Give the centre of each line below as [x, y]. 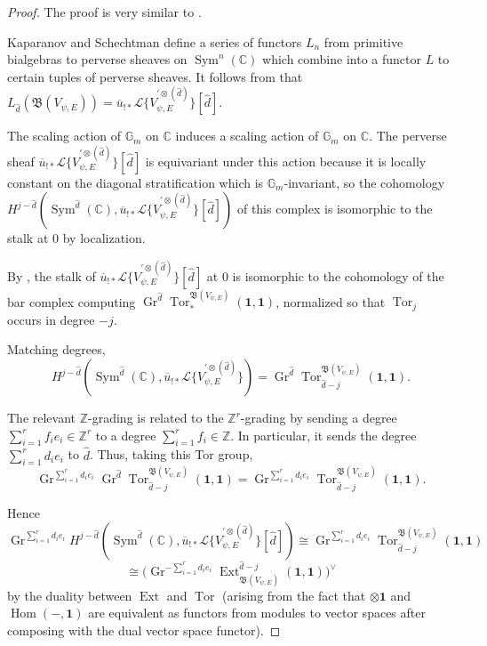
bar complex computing [72, 301]
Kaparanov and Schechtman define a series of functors [155, 41]
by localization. [104, 238]
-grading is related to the [156, 418]
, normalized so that [331, 301]
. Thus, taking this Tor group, [171, 454]
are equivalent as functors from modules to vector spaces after [257, 613]
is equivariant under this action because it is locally [286, 161]
